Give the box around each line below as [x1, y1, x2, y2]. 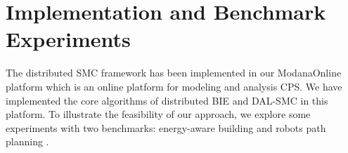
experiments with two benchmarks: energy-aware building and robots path [6, 120, 326, 135]
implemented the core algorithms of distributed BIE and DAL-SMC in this [6, 93, 328, 107]
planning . [6, 134, 49, 149]
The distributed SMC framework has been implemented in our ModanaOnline [6, 65, 342, 80]
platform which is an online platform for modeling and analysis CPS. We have [6, 79, 342, 93]
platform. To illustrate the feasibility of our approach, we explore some [6, 107, 311, 121]
